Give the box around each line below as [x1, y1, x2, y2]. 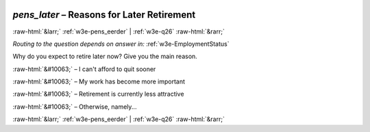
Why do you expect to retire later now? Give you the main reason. [12, 52, 198, 61]
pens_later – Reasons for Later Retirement [12, 9, 196, 21]
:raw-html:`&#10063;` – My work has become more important [12, 77, 185, 85]
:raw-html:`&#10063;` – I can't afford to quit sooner [12, 65, 156, 73]
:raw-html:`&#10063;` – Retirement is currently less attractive [12, 90, 184, 98]
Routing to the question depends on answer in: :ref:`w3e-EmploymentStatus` [12, 40, 230, 48]
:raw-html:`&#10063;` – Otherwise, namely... [12, 103, 137, 111]
